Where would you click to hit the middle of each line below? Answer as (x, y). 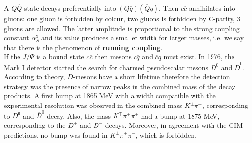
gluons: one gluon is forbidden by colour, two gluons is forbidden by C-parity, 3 (122, 18)
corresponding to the (35, 125)
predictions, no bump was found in (56, 134)
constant (17, 38)
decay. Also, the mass (79, 116)
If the (12, 57)
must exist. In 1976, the (199, 57)
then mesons (113, 57)
